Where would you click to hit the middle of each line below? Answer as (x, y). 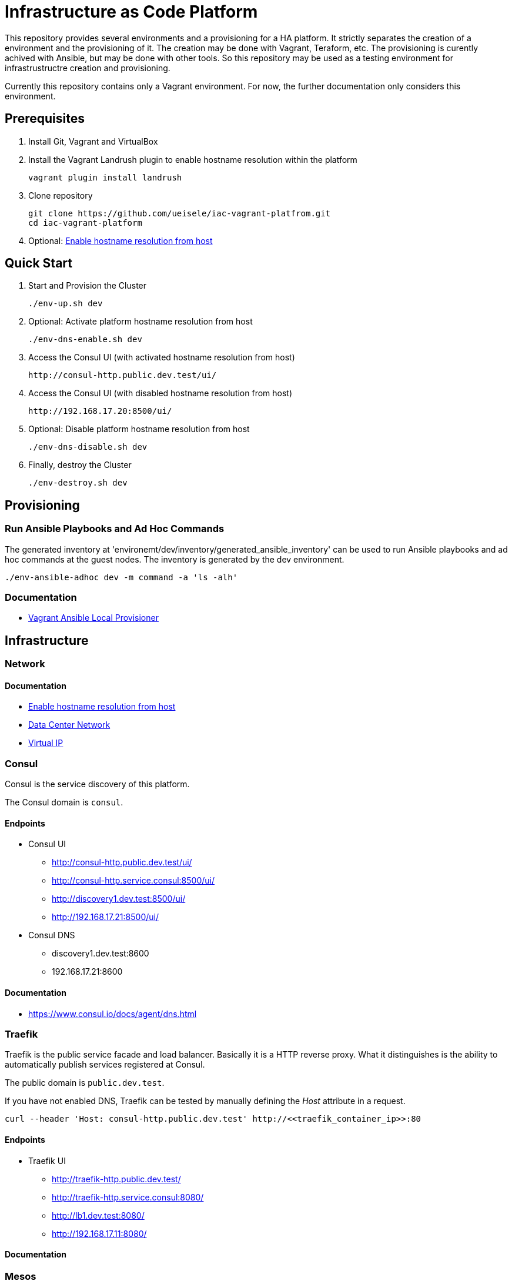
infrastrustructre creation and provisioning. (88, 68)
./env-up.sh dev (66, 304)
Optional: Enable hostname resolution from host (121, 240)
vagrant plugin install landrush (105, 177)
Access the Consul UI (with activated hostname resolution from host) (162, 357)
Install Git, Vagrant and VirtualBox (93, 141)
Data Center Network (69, 725)
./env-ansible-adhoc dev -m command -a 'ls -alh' (121, 577)
